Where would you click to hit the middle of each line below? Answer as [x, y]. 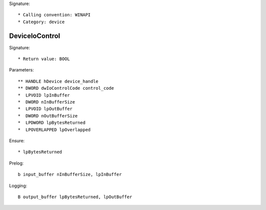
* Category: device [41, 22]
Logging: [18, 185]
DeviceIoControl [35, 36]
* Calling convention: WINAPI [54, 15]
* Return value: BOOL [44, 59]
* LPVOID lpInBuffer [44, 95]
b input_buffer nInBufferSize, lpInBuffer [70, 175]
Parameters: [21, 70]
